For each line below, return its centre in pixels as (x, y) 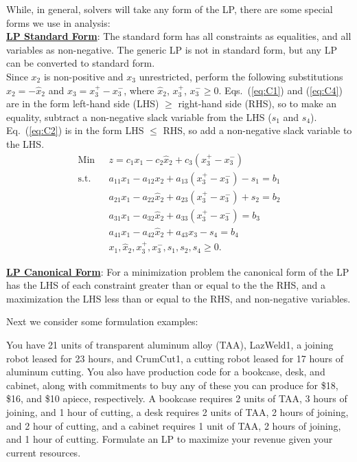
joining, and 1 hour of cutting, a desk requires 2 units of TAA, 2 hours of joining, (177, 411)
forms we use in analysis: (58, 22)
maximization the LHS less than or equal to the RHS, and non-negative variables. (178, 298)
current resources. (44, 452)
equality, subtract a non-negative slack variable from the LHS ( (139, 117)
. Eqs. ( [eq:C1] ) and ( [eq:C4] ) (280, 90)
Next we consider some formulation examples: (102, 321)
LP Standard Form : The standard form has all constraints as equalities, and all (179, 36)
